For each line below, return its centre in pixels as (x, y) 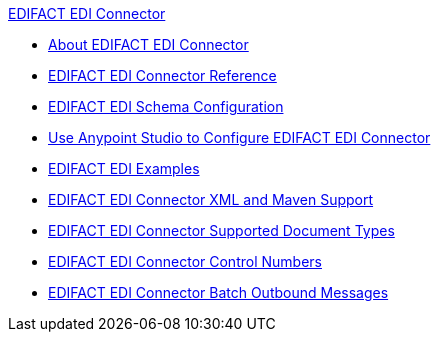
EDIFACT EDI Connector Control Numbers (185, 261)
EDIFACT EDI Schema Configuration (166, 106)
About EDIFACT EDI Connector (148, 44)
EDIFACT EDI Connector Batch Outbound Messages (218, 292)
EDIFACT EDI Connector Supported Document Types (221, 230)
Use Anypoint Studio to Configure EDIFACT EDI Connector (239, 137)
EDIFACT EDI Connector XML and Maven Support (211, 199)
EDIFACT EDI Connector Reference (162, 75)
